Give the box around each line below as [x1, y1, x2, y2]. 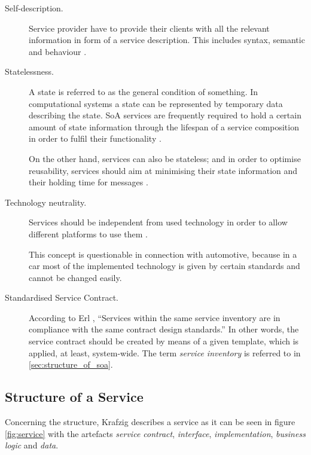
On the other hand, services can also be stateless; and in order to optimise [29, 152, 301, 164]
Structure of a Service [5, 387, 144, 406]
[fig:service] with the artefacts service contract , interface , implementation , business [5, 427, 306, 439]
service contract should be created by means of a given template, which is [29, 335, 299, 347]
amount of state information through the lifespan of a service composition [29, 120, 299, 133]
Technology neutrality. [5, 196, 87, 208]
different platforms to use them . [29, 227, 148, 240]
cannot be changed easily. [29, 271, 122, 283]
